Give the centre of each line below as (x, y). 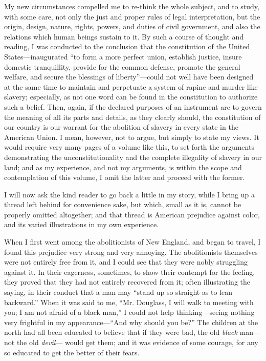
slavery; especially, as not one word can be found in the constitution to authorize (131, 97)
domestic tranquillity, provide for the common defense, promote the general (122, 66)
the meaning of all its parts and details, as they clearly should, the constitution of (132, 117)
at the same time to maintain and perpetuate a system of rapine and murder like (131, 86)
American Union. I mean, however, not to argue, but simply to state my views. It (132, 137)
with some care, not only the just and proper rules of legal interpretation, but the (132, 16)
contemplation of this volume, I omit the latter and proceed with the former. (125, 177)
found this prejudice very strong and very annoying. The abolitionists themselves (131, 252)
